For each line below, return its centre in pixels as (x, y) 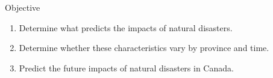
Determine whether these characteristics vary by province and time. (144, 48)
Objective (23, 7)
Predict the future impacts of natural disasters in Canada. (126, 67)
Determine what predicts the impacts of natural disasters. (126, 27)
